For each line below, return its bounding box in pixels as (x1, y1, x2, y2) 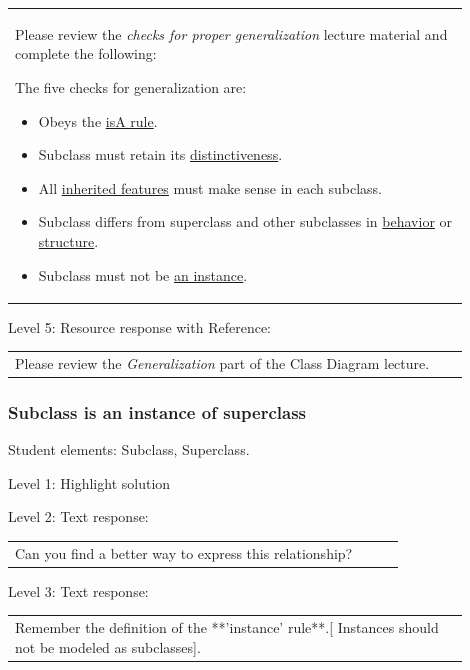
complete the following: (15, 43, 157, 64)
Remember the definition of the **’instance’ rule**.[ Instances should (15, 617, 439, 638)
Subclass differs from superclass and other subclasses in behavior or (38, 211, 453, 232)
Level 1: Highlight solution (8, 472, 171, 493)
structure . (38, 230, 99, 251)
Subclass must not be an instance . (38, 264, 248, 285)
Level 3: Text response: (8, 580, 149, 601)
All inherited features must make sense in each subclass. (38, 177, 382, 198)
